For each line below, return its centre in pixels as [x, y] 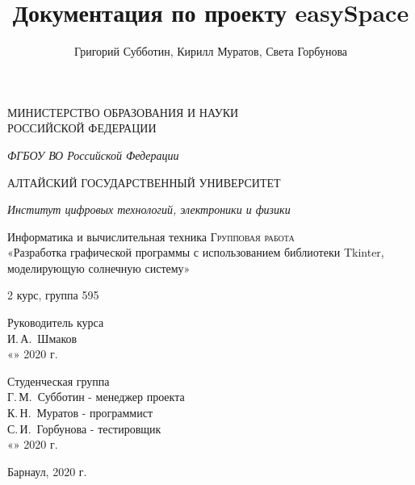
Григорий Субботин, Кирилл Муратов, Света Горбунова [211, 51]
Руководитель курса [56, 322]
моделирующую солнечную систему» [99, 268]
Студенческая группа [59, 380]
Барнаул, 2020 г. [47, 471]
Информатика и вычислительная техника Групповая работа [151, 236]
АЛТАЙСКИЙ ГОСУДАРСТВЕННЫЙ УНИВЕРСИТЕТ [144, 182]
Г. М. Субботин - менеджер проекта [96, 397]
